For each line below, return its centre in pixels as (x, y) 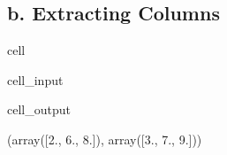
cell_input (35, 79)
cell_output (39, 109)
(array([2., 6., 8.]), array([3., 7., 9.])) (105, 139)
